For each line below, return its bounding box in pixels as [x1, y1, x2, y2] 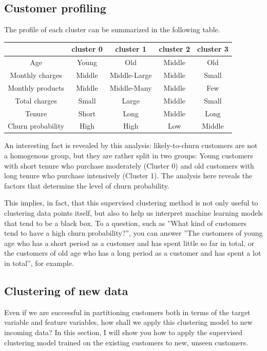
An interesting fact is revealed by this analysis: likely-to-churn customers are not [4, 140, 258, 151]
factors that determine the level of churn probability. [4, 180, 169, 191]
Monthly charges [10, 69, 62, 80]
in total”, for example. [4, 257, 74, 268]
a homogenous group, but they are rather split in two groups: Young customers [4, 150, 253, 161]
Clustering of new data [4, 282, 128, 298]
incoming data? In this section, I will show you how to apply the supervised [4, 326, 242, 337]
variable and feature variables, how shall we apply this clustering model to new [4, 317, 253, 327]
